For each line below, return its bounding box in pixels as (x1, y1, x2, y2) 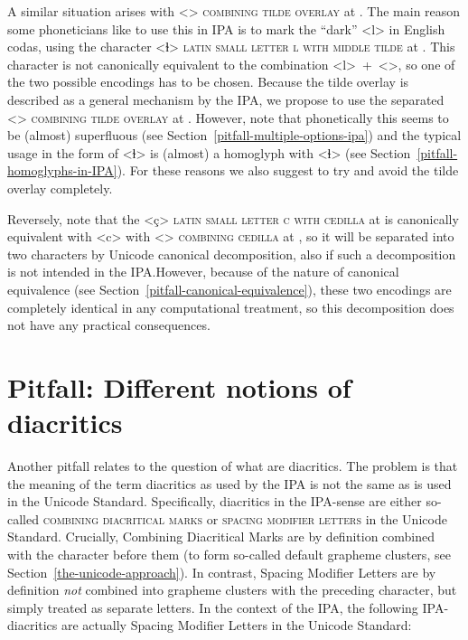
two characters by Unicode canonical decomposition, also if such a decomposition (7, 244, 456, 263)
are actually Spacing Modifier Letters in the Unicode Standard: (61, 616, 412, 635)
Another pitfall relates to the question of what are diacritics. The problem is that (7, 456, 458, 475)
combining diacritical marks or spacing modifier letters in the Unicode (42, 509, 447, 528)
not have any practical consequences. (7, 315, 211, 334)
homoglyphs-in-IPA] (7, 161, 117, 180)
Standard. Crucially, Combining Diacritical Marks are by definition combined (7, 527, 435, 546)
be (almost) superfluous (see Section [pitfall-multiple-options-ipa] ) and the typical (7, 126, 462, 145)
